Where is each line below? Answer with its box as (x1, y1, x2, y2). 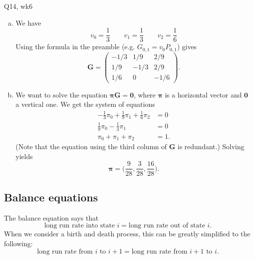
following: (4, 238, 33, 248)
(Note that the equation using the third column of (15, 141, 167, 152)
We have (15, 17, 41, 28)
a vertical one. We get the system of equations (15, 99, 155, 109)
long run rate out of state (128, 222, 205, 229)
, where (133, 89, 156, 99)
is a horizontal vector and (164, 89, 242, 99)
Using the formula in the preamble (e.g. (15, 41, 135, 52)
